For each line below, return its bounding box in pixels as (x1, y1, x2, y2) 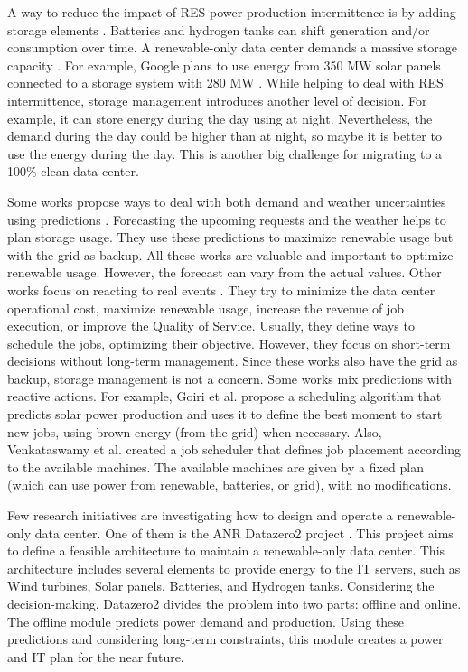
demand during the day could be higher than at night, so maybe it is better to (7, 126, 442, 145)
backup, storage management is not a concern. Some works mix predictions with (7, 369, 452, 387)
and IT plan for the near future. (7, 647, 184, 666)
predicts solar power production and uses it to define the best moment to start (7, 405, 443, 424)
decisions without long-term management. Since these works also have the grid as (7, 351, 458, 370)
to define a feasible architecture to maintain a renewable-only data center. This (7, 541, 445, 560)
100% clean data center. (7, 162, 139, 181)
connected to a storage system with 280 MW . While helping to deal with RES (7, 73, 444, 92)
